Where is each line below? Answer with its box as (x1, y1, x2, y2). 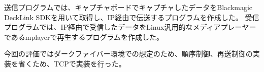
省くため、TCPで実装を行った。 (18, 58, 126, 68)
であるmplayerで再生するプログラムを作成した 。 (4, 31, 164, 42)
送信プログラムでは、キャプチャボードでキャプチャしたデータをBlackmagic (4, 2, 253, 12)
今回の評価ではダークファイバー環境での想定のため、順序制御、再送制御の (4, 48, 253, 59)
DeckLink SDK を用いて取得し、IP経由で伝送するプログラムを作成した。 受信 (4, 12, 259, 22)
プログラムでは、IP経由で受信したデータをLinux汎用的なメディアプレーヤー (4, 22, 256, 32)
